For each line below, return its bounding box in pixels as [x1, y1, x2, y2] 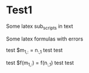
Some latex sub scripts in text [6, 23, 73, 31]
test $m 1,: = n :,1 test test [6, 46, 63, 55]
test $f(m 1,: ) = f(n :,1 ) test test [6, 59, 74, 67]
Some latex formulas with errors [6, 35, 84, 42]
